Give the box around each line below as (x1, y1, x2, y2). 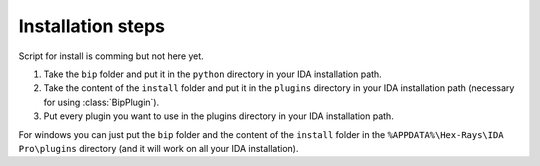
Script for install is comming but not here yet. (18, 50, 204, 62)
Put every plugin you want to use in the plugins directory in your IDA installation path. (43, 110, 394, 122)
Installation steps (18, 15, 165, 37)
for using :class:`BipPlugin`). (43, 96, 160, 108)
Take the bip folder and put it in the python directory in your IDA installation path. (43, 68, 382, 80)
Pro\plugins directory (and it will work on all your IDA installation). (18, 142, 299, 154)
